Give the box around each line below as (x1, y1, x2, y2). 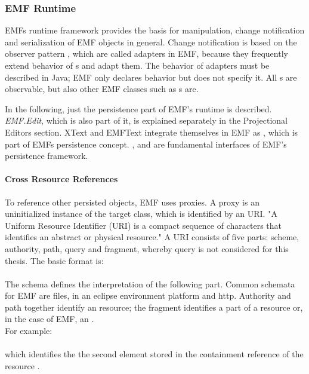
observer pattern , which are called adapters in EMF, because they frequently (5, 47, 288, 60)
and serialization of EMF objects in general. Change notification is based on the (5, 35, 297, 48)
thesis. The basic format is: (5, 254, 104, 266)
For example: (5, 324, 52, 337)
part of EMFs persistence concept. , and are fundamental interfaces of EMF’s (5, 137, 287, 150)
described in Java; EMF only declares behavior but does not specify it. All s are (5, 70, 297, 83)
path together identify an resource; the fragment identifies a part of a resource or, (5, 301, 303, 313)
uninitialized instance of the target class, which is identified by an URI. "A (5, 207, 277, 220)
